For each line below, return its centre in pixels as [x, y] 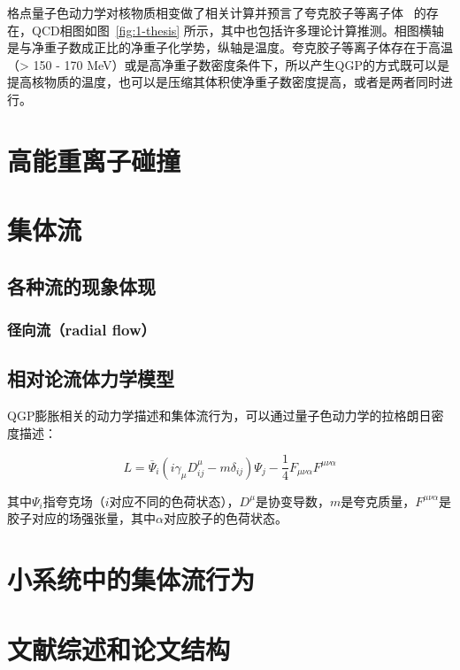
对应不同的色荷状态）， [174, 501]
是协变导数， [292, 501]
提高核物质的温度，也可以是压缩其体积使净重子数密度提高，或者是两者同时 [224, 82]
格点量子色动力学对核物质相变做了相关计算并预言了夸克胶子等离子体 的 [217, 12]
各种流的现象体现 [81, 285]
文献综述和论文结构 [119, 648]
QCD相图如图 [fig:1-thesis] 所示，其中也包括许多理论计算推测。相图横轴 [238, 30]
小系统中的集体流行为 [131, 579]
